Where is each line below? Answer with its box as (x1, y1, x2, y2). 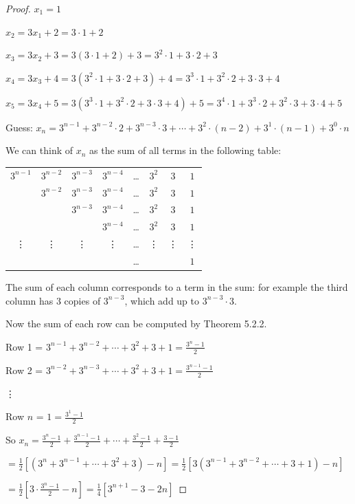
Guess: (5, 120, 33, 134)
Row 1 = (5, 339, 43, 353)
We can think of (5, 143, 73, 157)
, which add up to (124, 293, 200, 307)
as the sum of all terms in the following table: (89, 143, 282, 157)
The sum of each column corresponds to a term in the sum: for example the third (5, 280, 348, 294)
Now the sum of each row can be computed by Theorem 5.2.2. (5, 316, 267, 331)
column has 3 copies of (5, 293, 101, 307)
